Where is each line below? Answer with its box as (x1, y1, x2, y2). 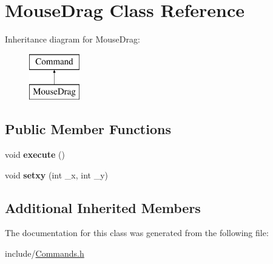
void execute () (5, 148, 65, 161)
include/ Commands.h (5, 247, 84, 260)
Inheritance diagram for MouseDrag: (5, 33, 140, 46)
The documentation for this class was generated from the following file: (5, 226, 269, 239)
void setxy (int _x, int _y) (5, 168, 109, 181)
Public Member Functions (5, 120, 171, 138)
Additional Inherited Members (5, 198, 201, 217)
